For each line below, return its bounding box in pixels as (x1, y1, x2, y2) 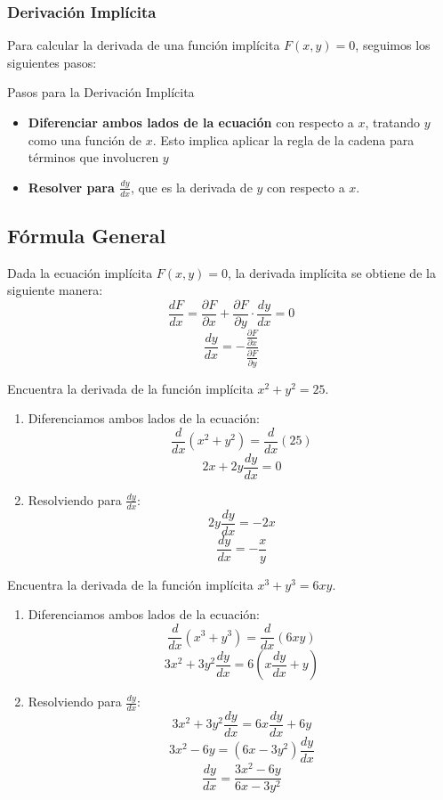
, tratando (365, 113, 420, 131)
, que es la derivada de (130, 177, 253, 196)
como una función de (28, 130, 141, 149)
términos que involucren (28, 148, 159, 167)
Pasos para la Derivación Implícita (7, 83, 195, 102)
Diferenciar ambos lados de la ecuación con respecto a (28, 113, 354, 131)
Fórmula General (7, 222, 166, 249)
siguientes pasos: (7, 53, 97, 71)
